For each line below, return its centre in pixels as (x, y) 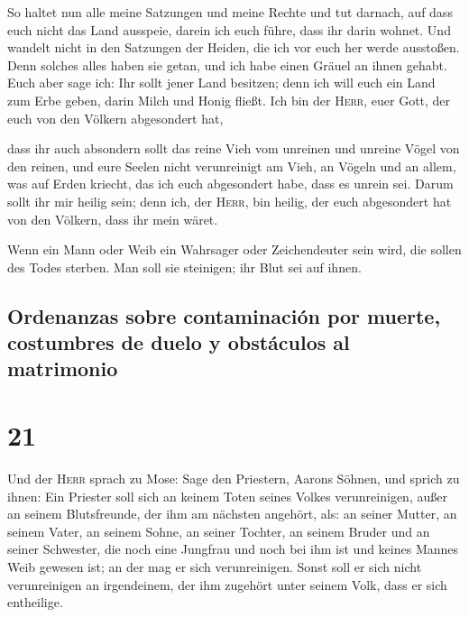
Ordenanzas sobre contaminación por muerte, (224, 315)
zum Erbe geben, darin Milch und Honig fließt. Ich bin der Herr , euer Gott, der (229, 100)
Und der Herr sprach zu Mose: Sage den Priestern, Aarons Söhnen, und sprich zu (234, 478)
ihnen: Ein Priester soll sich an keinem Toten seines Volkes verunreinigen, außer (227, 496)
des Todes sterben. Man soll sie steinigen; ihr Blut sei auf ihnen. (184, 267)
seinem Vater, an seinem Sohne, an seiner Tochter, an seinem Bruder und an (219, 531)
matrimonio (63, 368)
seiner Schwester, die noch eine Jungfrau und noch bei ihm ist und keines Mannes (233, 549)
